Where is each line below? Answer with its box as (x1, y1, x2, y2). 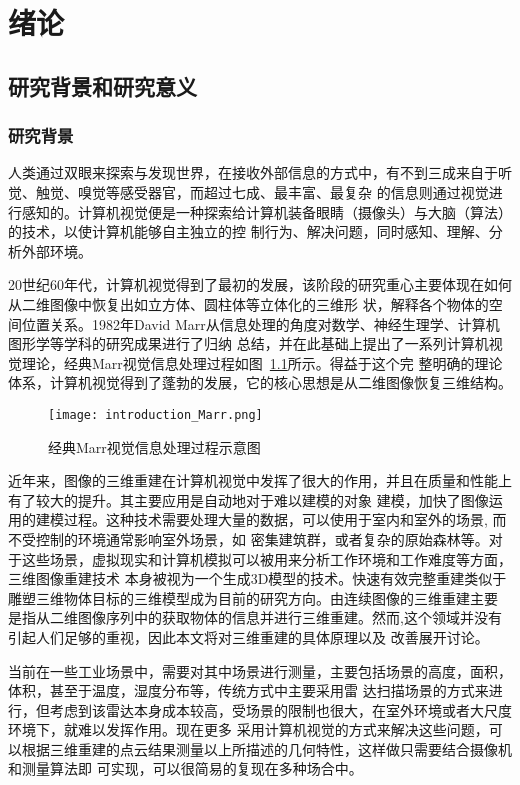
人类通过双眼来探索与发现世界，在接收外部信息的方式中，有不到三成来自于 (8, 162, 498, 183)
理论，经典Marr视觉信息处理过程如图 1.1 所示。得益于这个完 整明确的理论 (21, 352, 503, 373)
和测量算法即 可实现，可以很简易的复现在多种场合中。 (8, 758, 363, 779)
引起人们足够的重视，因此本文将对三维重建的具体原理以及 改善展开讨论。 (8, 626, 489, 647)
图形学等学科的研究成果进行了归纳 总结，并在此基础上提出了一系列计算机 (8, 333, 489, 354)
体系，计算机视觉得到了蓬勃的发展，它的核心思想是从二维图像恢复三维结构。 (8, 372, 512, 393)
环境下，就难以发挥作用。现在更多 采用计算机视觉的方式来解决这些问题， (8, 719, 489, 740)
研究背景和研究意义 (8, 70, 197, 101)
